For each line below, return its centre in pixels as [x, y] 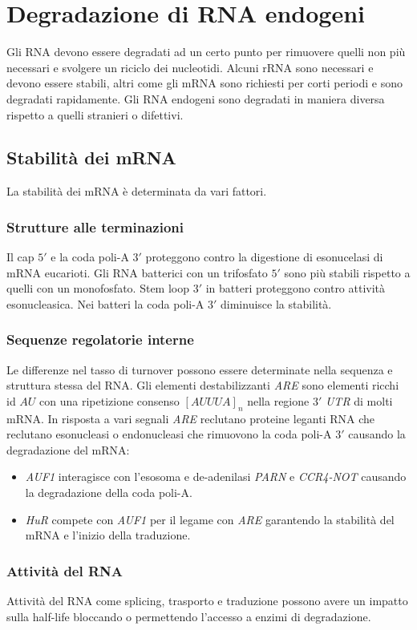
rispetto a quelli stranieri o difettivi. [95, 114]
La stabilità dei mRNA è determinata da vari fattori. [137, 191]
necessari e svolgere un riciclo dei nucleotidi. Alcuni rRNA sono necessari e [190, 67]
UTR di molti [359, 400]
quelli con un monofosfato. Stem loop [98, 288]
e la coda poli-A [90, 257]
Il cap [20, 257]
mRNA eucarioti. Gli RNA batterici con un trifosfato [137, 272]
